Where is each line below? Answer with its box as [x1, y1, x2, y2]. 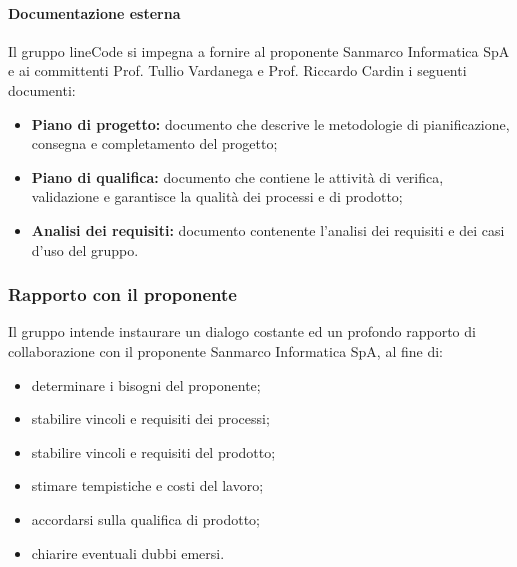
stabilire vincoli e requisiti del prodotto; [31, 441, 276, 462]
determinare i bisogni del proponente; [31, 374, 261, 395]
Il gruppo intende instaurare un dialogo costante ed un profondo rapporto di [8, 321, 476, 342]
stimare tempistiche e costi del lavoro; [31, 475, 264, 496]
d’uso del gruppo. [31, 239, 139, 260]
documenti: [8, 79, 76, 100]
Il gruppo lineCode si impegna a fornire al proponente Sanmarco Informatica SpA [8, 40, 510, 61]
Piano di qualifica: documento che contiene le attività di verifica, [31, 166, 444, 187]
